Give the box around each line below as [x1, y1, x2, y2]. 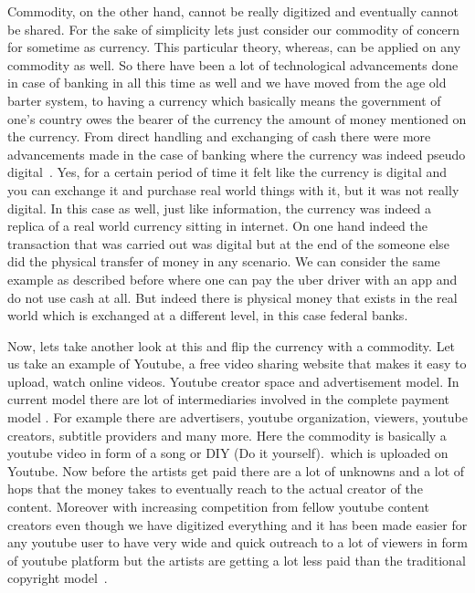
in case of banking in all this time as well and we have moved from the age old [7, 73, 447, 92]
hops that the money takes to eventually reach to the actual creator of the [7, 479, 423, 498]
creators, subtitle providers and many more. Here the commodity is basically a [7, 425, 447, 444]
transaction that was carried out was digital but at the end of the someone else [7, 234, 449, 253]
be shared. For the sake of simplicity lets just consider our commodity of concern [7, 19, 460, 38]
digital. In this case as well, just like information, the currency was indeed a [7, 198, 432, 217]
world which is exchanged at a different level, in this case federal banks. [7, 306, 408, 325]
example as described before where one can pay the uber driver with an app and [7, 269, 458, 288]
